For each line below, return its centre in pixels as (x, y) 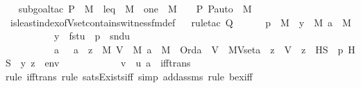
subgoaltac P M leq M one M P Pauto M (135, 8)
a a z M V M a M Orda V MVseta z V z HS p (199, 49)
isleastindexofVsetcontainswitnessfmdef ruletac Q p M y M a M (180, 22)
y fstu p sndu (92, 36)
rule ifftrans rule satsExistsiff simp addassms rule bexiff (129, 76)
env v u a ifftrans (118, 63)
